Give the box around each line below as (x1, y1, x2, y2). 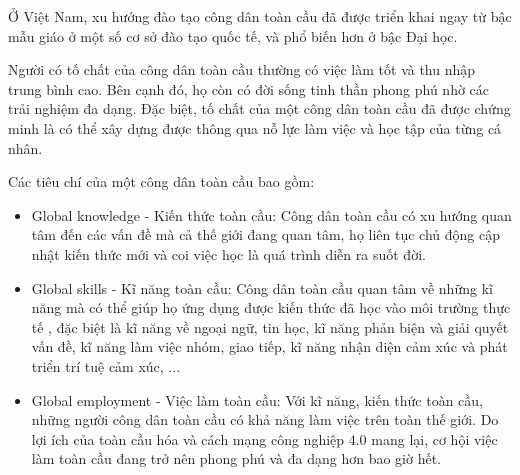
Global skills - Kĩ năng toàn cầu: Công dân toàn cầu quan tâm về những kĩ (31, 277, 493, 298)
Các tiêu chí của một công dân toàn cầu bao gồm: (8, 171, 315, 192)
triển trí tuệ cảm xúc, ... (31, 355, 181, 376)
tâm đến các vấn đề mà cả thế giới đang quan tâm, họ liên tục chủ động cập (31, 224, 500, 245)
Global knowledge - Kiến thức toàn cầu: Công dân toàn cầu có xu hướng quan (31, 204, 512, 225)
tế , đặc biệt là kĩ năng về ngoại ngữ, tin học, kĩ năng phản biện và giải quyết (31, 316, 509, 337)
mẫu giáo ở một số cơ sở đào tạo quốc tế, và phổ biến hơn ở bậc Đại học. (8, 25, 458, 46)
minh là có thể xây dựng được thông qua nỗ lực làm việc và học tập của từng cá (8, 117, 502, 138)
